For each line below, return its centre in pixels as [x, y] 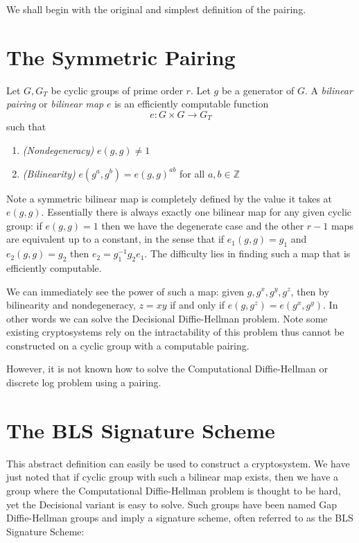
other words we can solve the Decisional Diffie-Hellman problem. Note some [167, 318]
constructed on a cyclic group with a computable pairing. [128, 345]
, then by [310, 291]
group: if [24, 225]
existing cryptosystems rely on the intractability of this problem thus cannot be [175, 332]
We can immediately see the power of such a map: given [125, 291]
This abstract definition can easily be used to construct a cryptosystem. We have [178, 463]
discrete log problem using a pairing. [84, 382]
